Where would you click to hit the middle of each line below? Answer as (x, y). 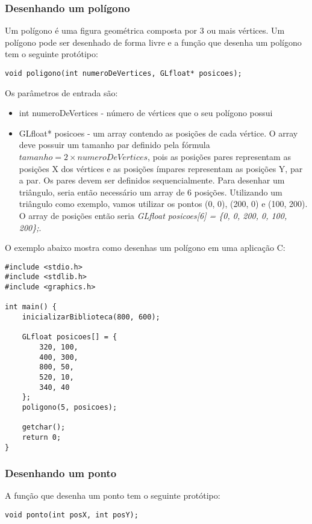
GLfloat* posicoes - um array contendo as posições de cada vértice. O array (158, 133)
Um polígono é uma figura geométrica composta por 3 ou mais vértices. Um (145, 30)
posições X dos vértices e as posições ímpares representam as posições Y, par (161, 168)
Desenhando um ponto (61, 473)
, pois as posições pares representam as (219, 157)
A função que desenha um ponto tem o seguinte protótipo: (113, 495)
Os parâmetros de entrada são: (61, 92)
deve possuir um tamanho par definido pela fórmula (114, 145)
